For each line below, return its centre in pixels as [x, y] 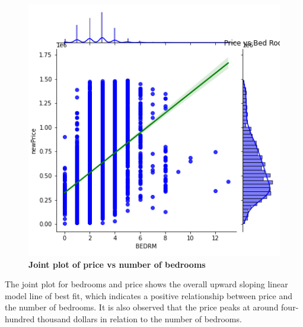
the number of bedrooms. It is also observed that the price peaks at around [142, 307]
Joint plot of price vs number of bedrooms [117, 264]
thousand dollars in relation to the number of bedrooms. [139, 318]
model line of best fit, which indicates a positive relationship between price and [149, 295]
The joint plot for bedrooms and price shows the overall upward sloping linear [146, 284]
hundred [20, 318]
